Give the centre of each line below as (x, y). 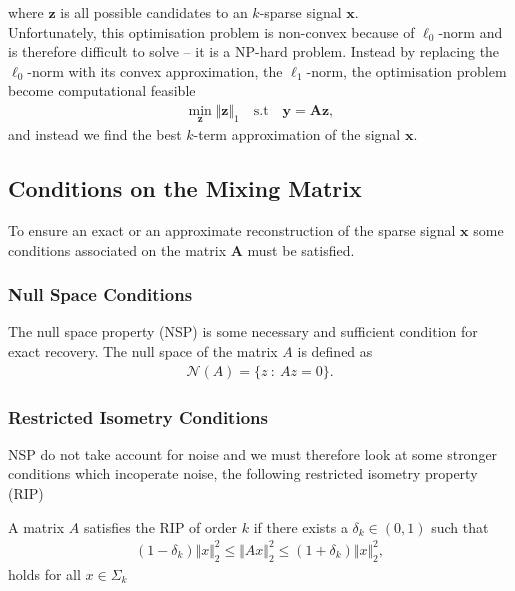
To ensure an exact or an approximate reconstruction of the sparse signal (232, 230)
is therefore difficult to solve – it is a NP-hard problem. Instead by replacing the (254, 51)
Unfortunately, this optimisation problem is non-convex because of (211, 31)
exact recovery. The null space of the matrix (143, 351)
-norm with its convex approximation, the (155, 70)
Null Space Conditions (100, 294)
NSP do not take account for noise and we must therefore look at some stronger (253, 453)
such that (460, 526)
